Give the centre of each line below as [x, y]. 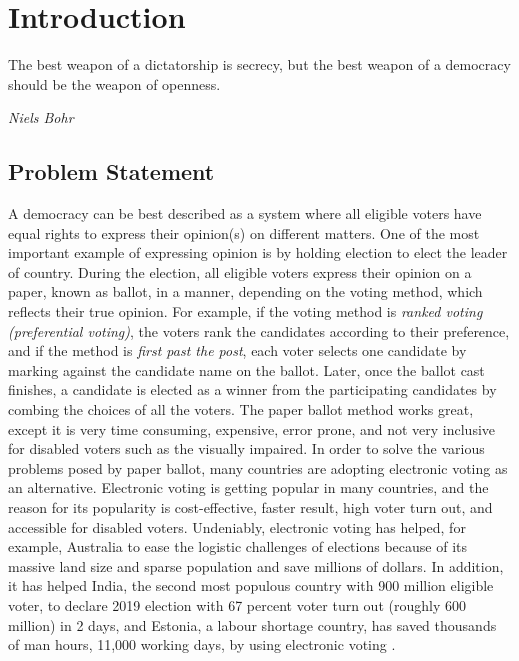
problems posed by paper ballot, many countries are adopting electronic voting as [258, 467]
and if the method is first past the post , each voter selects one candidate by [237, 350]
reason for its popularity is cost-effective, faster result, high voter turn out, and [250, 507]
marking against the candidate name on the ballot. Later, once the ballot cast [246, 369]
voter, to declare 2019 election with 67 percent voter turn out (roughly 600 [237, 604]
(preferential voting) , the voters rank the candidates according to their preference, [259, 330]
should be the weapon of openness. [114, 83]
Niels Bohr [41, 117]
